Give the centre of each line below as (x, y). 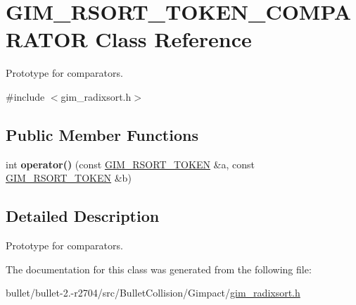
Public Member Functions (102, 134)
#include (25, 96)
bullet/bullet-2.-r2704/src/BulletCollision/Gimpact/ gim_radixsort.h (153, 293)
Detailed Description (83, 216)
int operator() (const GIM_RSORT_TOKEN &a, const (131, 164)
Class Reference (173, 39)
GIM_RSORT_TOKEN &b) (69, 178)
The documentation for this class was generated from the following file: (159, 269)
